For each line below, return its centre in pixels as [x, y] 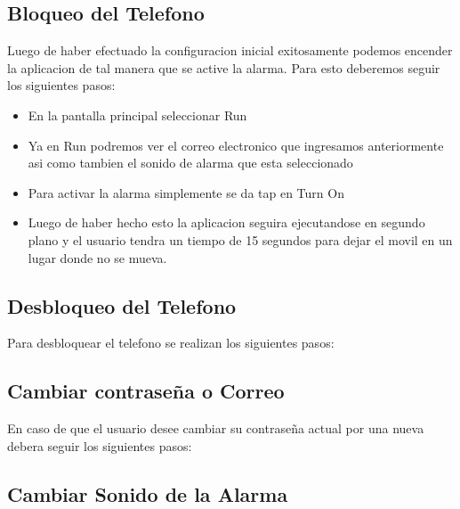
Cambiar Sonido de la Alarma [148, 493]
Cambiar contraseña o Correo [146, 391]
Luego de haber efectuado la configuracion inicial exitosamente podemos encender [230, 50]
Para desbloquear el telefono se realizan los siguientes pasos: [171, 343]
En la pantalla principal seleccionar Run [137, 115]
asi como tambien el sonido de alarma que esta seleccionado [190, 163]
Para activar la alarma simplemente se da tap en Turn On [186, 192]
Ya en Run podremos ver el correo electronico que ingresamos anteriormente [236, 145]
